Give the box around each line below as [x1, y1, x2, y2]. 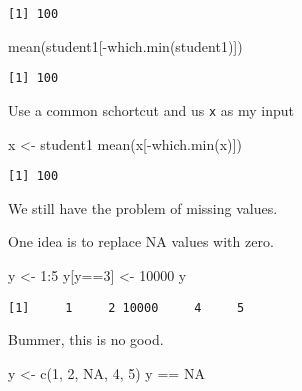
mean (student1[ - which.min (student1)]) [8, 35, 243, 56]
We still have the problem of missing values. [8, 197, 278, 218]
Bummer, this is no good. [8, 329, 164, 350]
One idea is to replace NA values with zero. [8, 231, 274, 252]
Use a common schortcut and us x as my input [8, 99, 294, 120]
